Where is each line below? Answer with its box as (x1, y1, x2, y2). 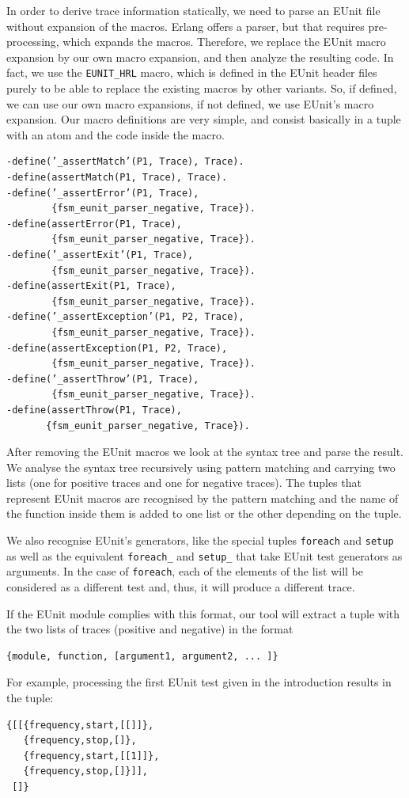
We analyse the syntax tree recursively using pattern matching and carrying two (6, 458, 396, 475)
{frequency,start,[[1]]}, (23, 750, 160, 762)
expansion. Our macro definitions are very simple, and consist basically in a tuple (6, 111, 401, 127)
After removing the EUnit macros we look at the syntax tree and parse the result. (6, 443, 403, 460)
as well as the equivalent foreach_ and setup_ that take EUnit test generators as (6, 547, 403, 564)
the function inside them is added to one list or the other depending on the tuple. (6, 505, 402, 522)
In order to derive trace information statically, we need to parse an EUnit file (6, 2, 381, 18)
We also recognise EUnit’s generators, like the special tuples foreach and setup (6, 532, 394, 549)
